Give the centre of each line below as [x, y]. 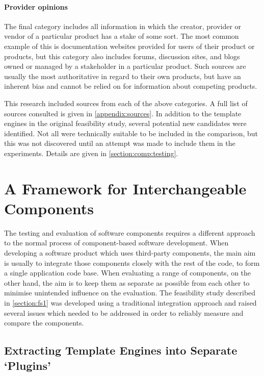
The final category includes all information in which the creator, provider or [123, 26]
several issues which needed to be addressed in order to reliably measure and [124, 312]
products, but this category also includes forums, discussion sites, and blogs [122, 56]
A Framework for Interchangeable [125, 188]
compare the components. [44, 323]
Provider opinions [36, 6]
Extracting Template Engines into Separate [121, 350]
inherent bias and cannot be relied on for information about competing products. [131, 86]
